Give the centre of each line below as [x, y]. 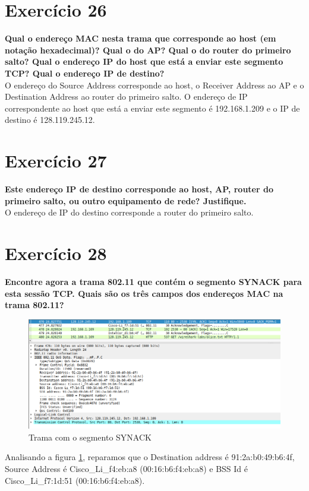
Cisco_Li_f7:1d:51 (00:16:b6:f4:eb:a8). [75, 480]
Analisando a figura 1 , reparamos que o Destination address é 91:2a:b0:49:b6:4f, [150, 457]
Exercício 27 [56, 161]
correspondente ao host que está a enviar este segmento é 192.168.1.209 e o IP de [152, 108]
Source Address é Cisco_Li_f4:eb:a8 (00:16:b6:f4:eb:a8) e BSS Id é [127, 468]
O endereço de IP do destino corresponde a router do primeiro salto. [129, 212]
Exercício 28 [56, 253]
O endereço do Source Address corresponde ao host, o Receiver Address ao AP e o [154, 85]
